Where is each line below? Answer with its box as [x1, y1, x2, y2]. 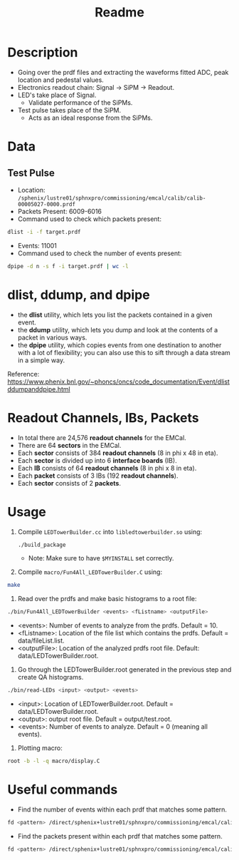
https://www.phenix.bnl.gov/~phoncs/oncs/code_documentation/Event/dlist [7, 377, 230, 386]
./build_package [17, 541, 66, 548]
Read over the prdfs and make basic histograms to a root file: [17, 595, 197, 603]
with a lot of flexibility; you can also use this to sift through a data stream [17, 348, 231, 357]
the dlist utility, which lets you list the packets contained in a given [17, 310, 213, 319]
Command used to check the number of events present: [17, 249, 182, 257]
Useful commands [7, 782, 118, 798]
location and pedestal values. [17, 76, 105, 84]
